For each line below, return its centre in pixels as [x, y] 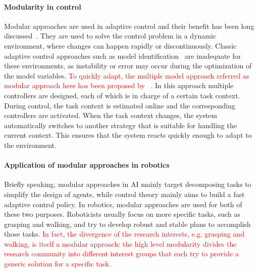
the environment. [30, 145]
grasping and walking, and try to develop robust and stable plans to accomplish [127, 224]
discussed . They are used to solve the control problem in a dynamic [110, 36]
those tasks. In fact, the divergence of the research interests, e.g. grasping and [124, 234]
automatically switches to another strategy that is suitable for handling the [120, 125]
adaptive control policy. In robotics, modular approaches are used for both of [123, 204]
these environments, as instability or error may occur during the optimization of [128, 66]
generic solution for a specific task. [58, 264]
